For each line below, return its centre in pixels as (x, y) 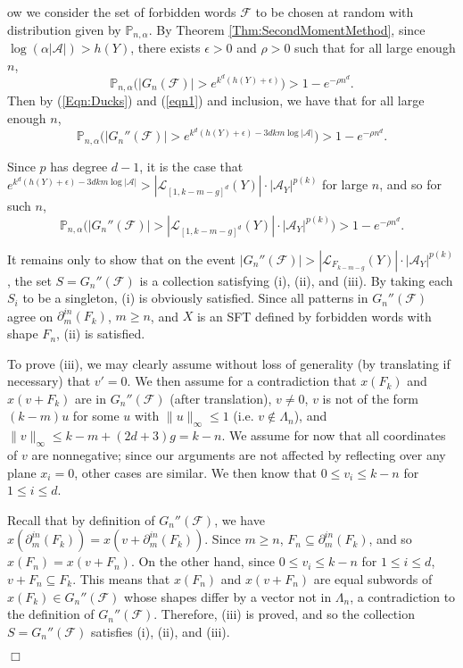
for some (96, 416)
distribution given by (64, 29)
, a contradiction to (403, 596)
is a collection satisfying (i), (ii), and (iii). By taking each (296, 280)
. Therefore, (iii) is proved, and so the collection (284, 614)
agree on (30, 316)
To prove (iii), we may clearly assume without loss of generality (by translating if (229, 363)
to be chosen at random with (335, 12)
